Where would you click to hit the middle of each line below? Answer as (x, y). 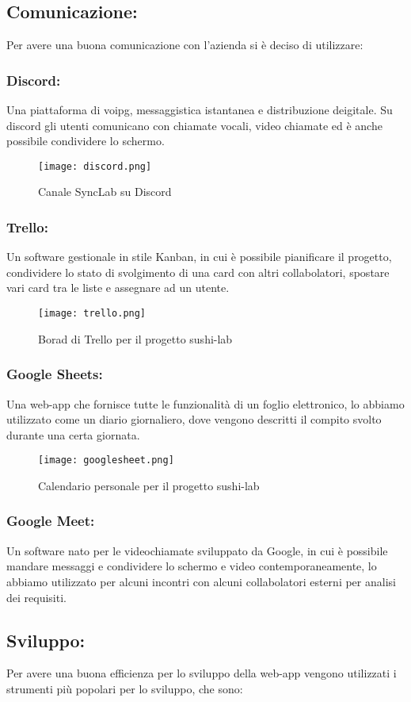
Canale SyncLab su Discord (105, 192)
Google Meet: (51, 521)
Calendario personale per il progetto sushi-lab (149, 485)
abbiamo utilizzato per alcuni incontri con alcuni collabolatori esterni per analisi (201, 581)
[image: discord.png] (95, 166)
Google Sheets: (55, 374)
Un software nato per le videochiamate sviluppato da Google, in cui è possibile (197, 550)
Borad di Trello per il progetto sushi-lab (135, 338)
